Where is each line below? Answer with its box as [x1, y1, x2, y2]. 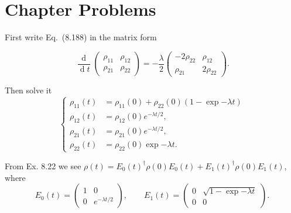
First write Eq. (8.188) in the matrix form [5, 31, 157, 43]
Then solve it [5, 84, 52, 96]
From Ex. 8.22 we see [5, 159, 81, 172]
